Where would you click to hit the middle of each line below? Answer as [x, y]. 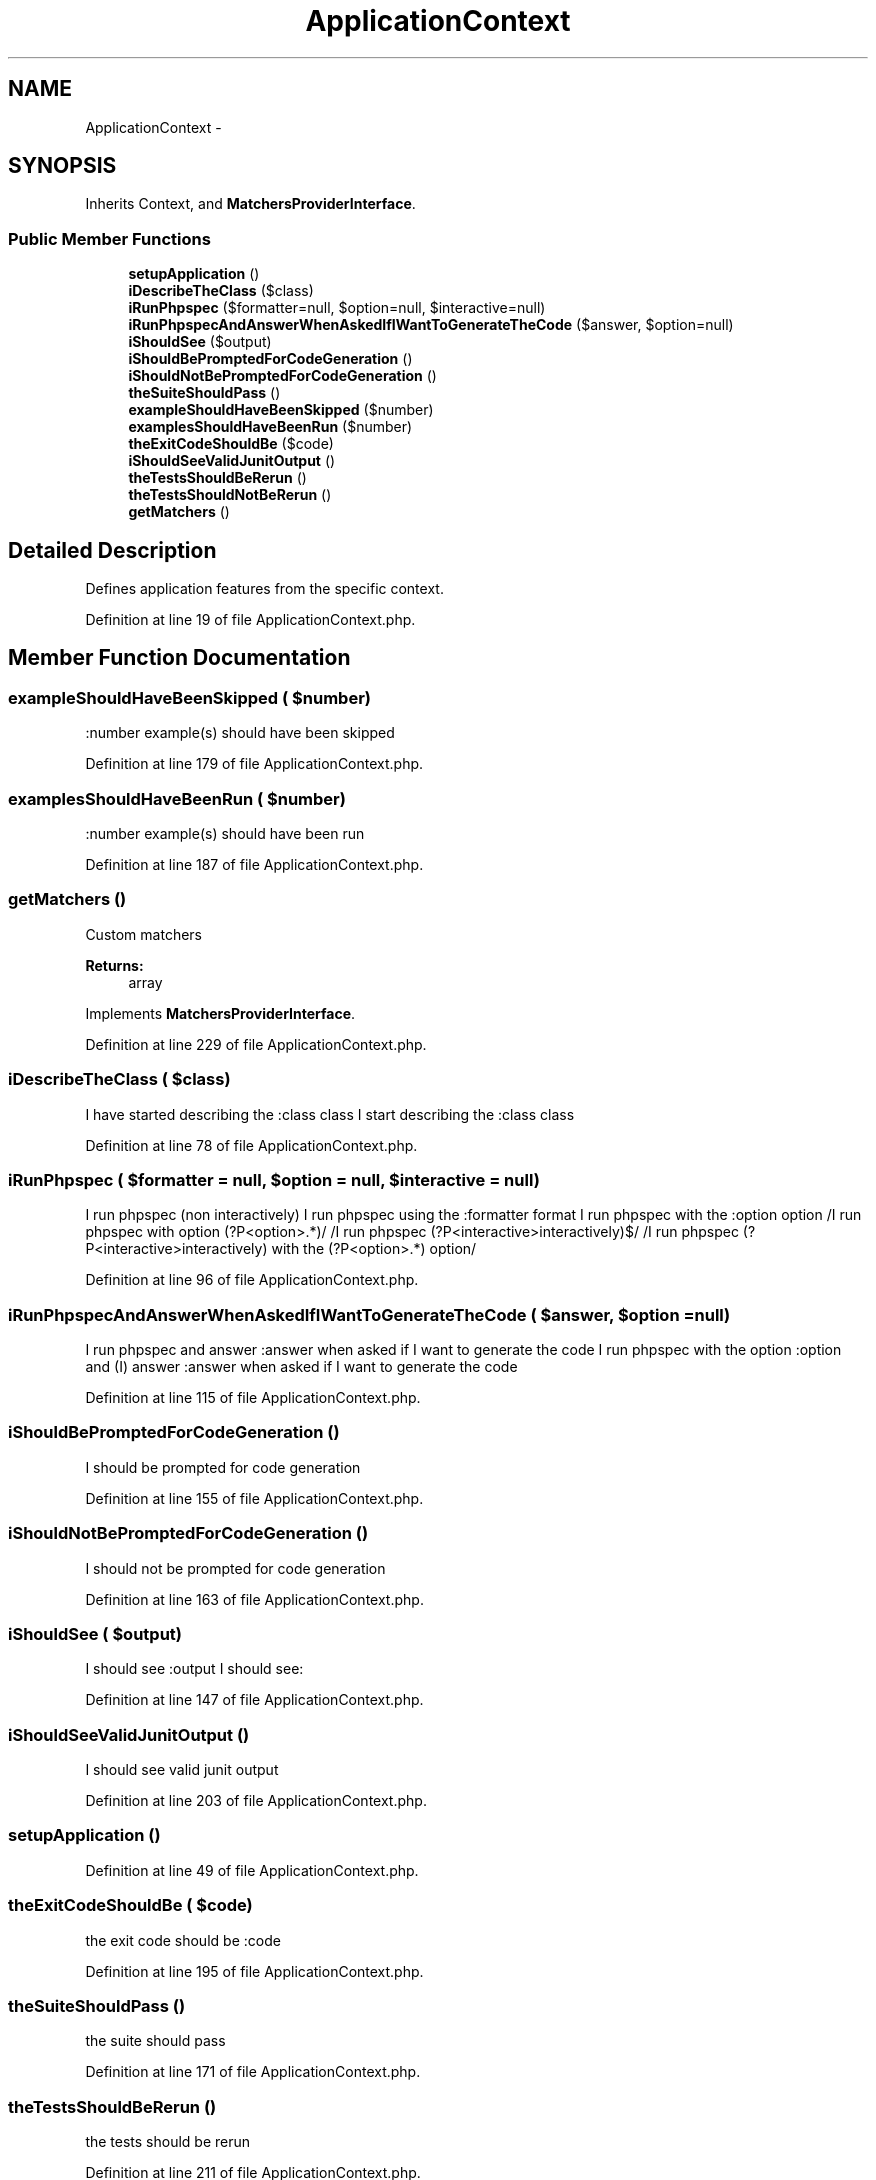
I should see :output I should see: [194, 1669]
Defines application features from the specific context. [264, 589]
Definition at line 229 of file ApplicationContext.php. [256, 1044]
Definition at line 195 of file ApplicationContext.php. [254, 1971]
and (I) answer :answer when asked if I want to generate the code [301, 1366]
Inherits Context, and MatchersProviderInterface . [250, 204]
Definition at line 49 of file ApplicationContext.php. [252, 1870]
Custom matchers [143, 934]
